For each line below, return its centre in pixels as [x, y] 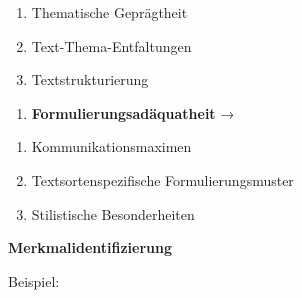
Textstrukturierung [90, 79]
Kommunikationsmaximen [111, 146]
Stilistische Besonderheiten [113, 213]
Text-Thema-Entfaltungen [111, 45]
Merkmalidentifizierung [90, 247]
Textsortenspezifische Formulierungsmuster [162, 179]
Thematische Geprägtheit [109, 12]
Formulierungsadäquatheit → [133, 112]
